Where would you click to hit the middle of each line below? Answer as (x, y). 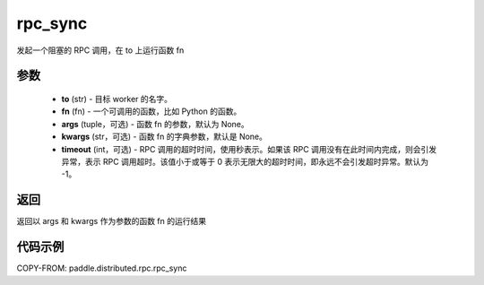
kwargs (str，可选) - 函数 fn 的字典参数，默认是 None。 (164, 137)
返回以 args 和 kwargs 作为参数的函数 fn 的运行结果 (111, 221)
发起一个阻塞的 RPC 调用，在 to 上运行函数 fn (100, 50)
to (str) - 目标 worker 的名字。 (117, 99)
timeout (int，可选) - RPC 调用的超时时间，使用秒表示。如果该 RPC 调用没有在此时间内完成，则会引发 (249, 149)
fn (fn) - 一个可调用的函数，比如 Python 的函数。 (151, 111)
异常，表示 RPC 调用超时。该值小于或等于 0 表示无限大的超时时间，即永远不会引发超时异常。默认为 (245, 161)
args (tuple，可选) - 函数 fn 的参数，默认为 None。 (156, 124)
